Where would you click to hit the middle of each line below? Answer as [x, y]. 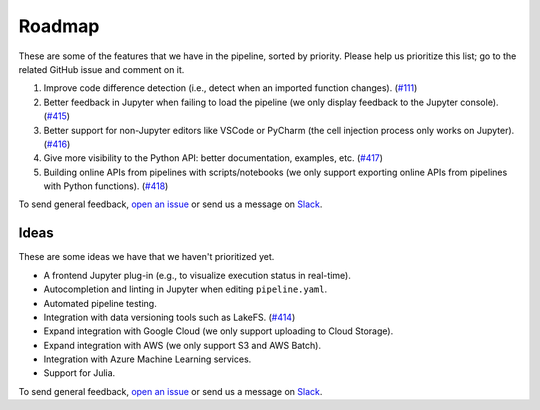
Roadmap [59, 26]
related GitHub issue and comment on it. [101, 69]
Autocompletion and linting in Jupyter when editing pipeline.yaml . [185, 289]
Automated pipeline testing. [100, 303]
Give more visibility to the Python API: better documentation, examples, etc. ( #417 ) [213, 158]
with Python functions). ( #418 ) [106, 186]
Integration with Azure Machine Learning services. [147, 359]
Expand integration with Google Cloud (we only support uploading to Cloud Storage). [218, 331]
